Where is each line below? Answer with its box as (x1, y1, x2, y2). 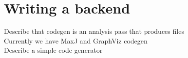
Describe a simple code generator (4, 45, 103, 55)
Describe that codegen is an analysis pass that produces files (4, 26, 184, 36)
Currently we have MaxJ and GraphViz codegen (4, 35, 148, 45)
